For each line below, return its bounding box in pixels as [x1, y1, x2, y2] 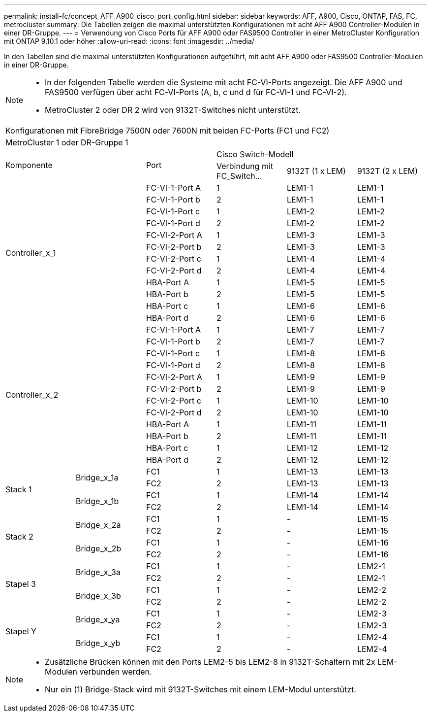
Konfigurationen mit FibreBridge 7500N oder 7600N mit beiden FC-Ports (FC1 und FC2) [5, 126, 330, 136]
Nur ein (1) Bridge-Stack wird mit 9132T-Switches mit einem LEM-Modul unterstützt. [45, 684, 356, 694]
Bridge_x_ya [75, 614, 120, 624]
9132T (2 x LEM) [357, 166, 418, 176]
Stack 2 [5, 532, 33, 542]
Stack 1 [5, 484, 32, 494]
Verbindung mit [216, 161, 274, 171]
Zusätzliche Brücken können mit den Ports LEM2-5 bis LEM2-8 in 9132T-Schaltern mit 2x [45, 657, 375, 667]
